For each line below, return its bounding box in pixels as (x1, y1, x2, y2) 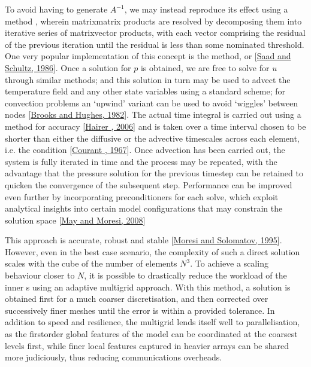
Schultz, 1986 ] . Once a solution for (5, 61, 131, 74)
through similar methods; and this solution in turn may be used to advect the (5, 73, 291, 85)
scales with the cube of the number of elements (5, 257, 177, 270)
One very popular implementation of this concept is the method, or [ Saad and (5, 50, 291, 62)
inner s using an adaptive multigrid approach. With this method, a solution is (5, 280, 291, 293)
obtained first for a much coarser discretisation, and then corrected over (5, 292, 268, 305)
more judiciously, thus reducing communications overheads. (5, 351, 222, 363)
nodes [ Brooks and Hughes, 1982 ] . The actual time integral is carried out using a (5, 108, 301, 121)
